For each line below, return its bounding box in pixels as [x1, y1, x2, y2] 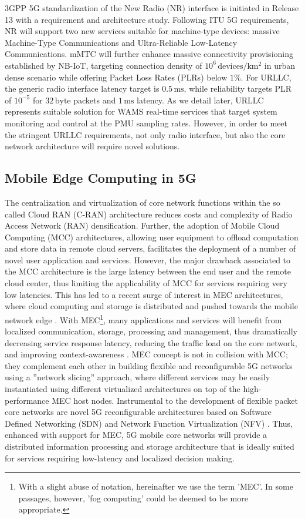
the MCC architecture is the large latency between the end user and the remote [5, 265, 291, 277]
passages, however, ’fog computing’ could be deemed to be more [18, 491, 248, 504]
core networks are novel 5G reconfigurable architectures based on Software [5, 406, 272, 418]
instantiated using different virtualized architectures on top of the [5, 383, 240, 395]
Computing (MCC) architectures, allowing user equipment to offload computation [5, 230, 299, 243]
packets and [73, 93, 116, 106]
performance [5, 394, 49, 406]
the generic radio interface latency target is [5, 82, 160, 95]
